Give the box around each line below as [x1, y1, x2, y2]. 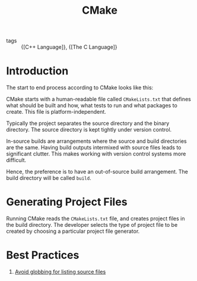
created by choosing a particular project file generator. [6, 227, 140, 235]
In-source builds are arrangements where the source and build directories [6, 138, 187, 145]
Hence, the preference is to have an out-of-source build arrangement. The [6, 168, 188, 176]
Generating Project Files [6, 195, 128, 209]
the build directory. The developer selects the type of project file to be [6, 221, 178, 229]
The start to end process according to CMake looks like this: [6, 84, 154, 91]
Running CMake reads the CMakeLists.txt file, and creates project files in [6, 215, 185, 222]
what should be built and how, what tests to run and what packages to [6, 102, 178, 109]
